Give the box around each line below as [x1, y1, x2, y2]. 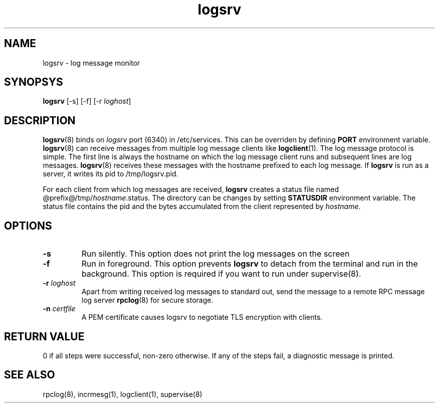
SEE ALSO [4, 368, 55, 381]
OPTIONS [4, 219, 52, 232]
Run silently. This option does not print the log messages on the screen [81, 249, 350, 259]
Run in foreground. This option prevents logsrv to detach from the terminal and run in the [81, 259, 418, 269]
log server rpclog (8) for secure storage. [81, 296, 213, 305]
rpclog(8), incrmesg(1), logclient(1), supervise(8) [43, 389, 202, 398]
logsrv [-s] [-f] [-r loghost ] [43, 97, 131, 106]
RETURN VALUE [4, 330, 85, 343]
